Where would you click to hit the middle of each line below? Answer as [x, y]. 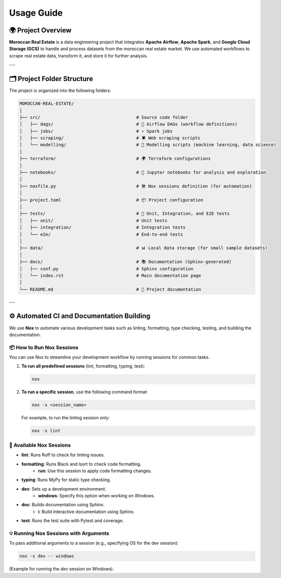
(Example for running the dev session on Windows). [62, 569]
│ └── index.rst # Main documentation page [110, 275]
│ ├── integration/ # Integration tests [103, 228]
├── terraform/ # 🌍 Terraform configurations [115, 159]
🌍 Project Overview [40, 30]
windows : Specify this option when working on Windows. [96, 496]
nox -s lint [46, 431]
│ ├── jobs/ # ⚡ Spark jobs [96, 131]
